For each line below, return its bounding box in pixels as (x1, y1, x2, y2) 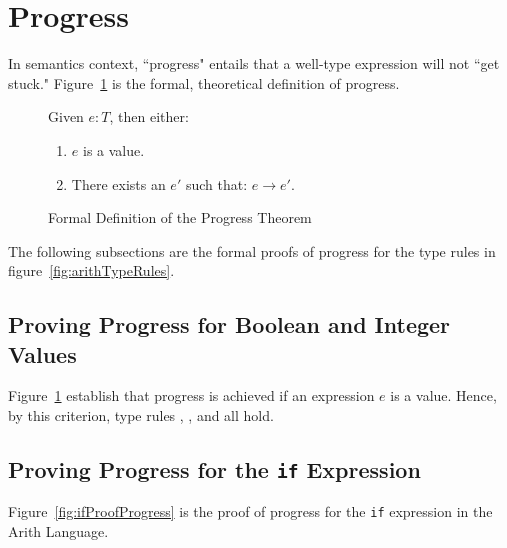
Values (8, 338, 77, 369)
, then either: (109, 106, 189, 127)
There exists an (71, 173, 166, 194)
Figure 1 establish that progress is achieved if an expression (8, 385, 375, 406)
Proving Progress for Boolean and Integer (8, 309, 451, 340)
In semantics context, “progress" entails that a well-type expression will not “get (8, 53, 500, 74)
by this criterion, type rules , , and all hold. (8, 405, 274, 426)
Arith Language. (8, 521, 109, 542)
